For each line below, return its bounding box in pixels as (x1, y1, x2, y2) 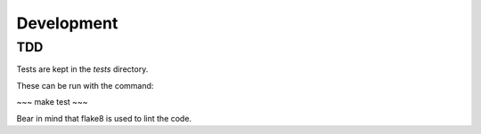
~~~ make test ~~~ (16, 97, 88, 107)
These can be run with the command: (16, 80, 154, 91)
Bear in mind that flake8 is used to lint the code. (16, 113, 192, 123)
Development (16, 13, 118, 33)
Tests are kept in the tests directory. (16, 64, 149, 75)
